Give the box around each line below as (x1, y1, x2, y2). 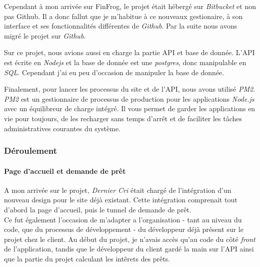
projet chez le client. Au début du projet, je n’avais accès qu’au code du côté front (4, 233, 255, 244)
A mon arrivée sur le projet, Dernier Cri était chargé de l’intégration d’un (4, 184, 231, 195)
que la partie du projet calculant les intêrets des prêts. (4, 253, 170, 263)
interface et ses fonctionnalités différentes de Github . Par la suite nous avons (4, 21, 237, 31)
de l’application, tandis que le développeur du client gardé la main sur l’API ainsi (4, 243, 254, 254)
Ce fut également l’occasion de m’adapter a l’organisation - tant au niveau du (4, 214, 242, 224)
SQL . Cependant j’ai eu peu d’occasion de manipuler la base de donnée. (4, 67, 224, 77)
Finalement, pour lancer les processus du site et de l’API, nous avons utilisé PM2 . (4, 84, 255, 94)
